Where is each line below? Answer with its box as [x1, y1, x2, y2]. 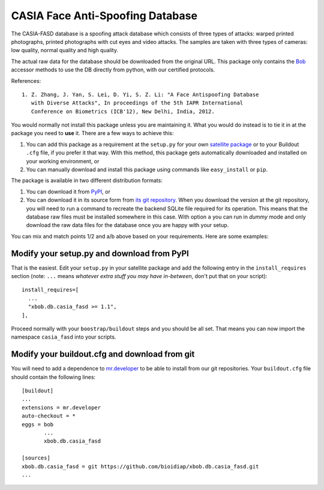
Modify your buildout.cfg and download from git [11, 349, 195, 360]
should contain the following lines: [11, 373, 96, 381]
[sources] [22, 455, 50, 462]
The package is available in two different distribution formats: [11, 177, 163, 184]
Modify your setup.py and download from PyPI [11, 248, 189, 258]
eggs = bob [22, 421, 54, 428]
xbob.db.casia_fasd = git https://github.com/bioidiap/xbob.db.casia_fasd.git [22, 463, 259, 470]
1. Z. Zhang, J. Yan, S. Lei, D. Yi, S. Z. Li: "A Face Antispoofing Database [22, 91, 259, 98]
